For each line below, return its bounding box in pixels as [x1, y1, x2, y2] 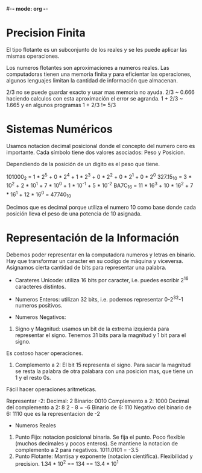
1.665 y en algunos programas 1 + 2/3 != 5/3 [6, 101, 116, 108]
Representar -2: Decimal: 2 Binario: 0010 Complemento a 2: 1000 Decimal [6, 397, 189, 405]
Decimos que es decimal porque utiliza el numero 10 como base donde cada [6, 204, 196, 211]
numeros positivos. [14, 302, 63, 309]
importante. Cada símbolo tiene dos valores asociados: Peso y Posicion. [6, 149, 186, 156]
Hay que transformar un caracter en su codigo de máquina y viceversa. [6, 258, 184, 265]
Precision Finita [6, 26, 86, 40]
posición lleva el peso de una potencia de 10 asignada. [6, 210, 142, 217]
